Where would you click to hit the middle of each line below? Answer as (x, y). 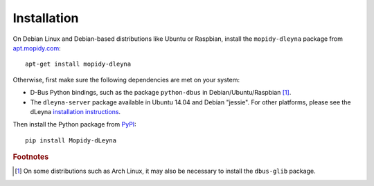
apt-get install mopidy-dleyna (78, 64)
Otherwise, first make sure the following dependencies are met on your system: (126, 80)
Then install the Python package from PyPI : (74, 124)
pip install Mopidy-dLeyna (71, 140)
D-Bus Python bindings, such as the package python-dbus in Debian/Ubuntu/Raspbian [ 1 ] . (161, 93)
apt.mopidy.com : (37, 48)
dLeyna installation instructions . (75, 111)
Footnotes (31, 157)
